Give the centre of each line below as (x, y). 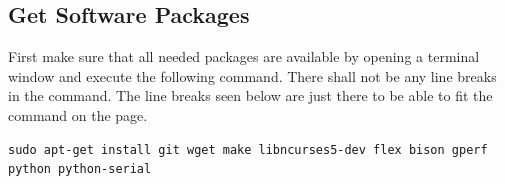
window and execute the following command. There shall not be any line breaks (252, 75)
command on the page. (78, 114)
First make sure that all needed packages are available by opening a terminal (244, 56)
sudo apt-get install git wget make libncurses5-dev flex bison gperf (248, 149)
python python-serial (80, 169)
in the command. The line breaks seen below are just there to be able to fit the (250, 95)
